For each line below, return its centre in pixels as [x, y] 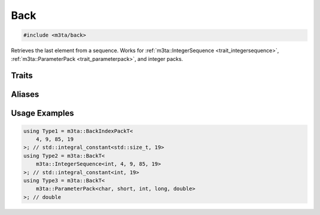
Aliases [25, 95]
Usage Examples [42, 113]
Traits [22, 76]
